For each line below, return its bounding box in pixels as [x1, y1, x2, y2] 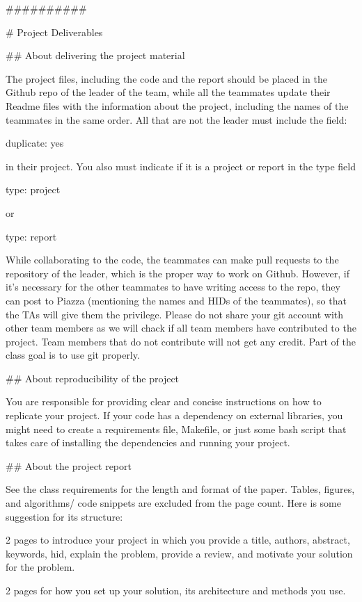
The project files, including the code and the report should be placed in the [6, 71, 327, 86]
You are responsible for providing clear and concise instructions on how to [6, 394, 322, 409]
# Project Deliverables [6, 24, 103, 39]
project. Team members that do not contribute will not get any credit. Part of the [6, 334, 356, 348]
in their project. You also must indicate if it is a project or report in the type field [6, 158, 356, 173]
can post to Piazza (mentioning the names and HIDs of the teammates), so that [6, 293, 347, 307]
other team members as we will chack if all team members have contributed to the [6, 320, 356, 335]
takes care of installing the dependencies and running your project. [6, 435, 290, 450]
